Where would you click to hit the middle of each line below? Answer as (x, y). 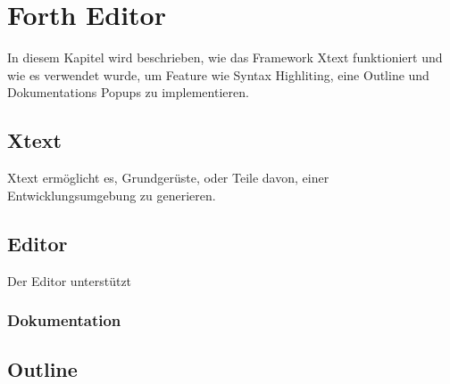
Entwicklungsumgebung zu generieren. (112, 195)
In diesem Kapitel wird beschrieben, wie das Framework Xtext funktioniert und (225, 57)
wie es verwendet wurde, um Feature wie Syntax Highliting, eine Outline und (218, 74)
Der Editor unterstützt (70, 280)
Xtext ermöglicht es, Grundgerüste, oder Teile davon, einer (168, 178)
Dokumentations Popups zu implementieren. (128, 92)
